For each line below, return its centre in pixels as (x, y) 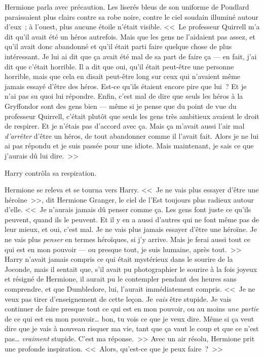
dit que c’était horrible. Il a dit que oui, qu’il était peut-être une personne (119, 66)
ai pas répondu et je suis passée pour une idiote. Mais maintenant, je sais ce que (129, 146)
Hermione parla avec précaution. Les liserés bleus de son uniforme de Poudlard (127, 7)
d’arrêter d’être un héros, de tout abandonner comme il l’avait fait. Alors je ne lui (132, 135)
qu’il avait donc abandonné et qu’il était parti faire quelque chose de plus (118, 46)
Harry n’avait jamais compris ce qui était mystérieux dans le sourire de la (119, 259)
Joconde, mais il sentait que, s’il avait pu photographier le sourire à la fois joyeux (131, 269)
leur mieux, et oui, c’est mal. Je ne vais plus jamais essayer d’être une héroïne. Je (131, 229)
